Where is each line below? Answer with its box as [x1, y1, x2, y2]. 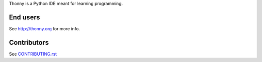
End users [9, 13, 40, 21]
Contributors [9, 38, 49, 47]
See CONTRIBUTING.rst [9, 51, 57, 57]
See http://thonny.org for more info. [9, 25, 80, 31]
